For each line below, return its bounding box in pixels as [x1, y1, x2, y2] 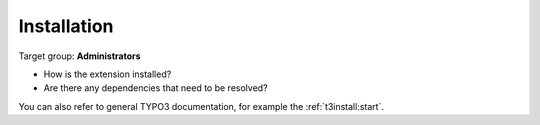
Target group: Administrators [18, 50, 141, 62]
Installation [18, 15, 114, 37]
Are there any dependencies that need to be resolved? [43, 82, 269, 94]
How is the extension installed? [43, 68, 172, 80]
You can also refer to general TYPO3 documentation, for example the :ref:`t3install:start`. [18, 100, 385, 112]
